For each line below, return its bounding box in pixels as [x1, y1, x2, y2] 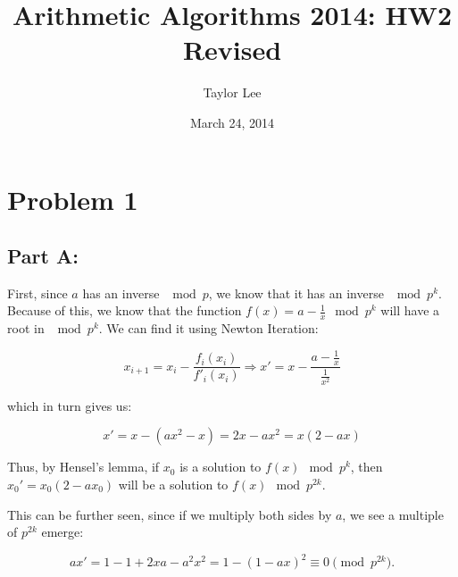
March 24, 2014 [189, 113, 275, 131]
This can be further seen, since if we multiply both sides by [7, 505, 332, 523]
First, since [7, 283, 68, 302]
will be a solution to [118, 474, 229, 493]
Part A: [7, 242, 79, 270]
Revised [182, 31, 282, 68]
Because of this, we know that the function [7, 301, 242, 320]
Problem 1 [7, 180, 138, 217]
